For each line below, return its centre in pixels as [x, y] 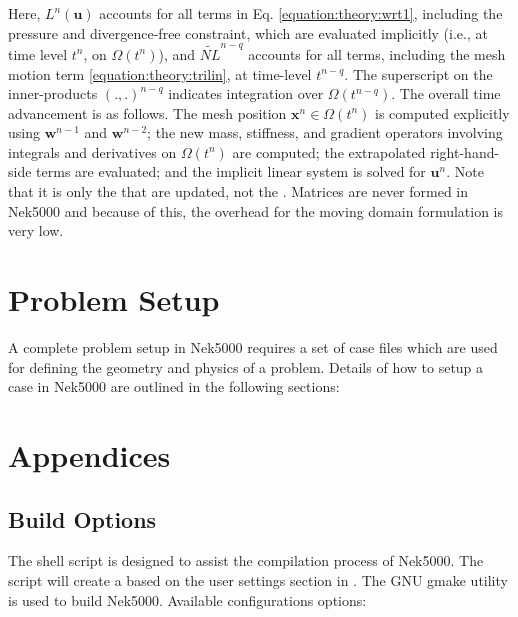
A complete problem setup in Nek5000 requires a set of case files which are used [253, 346]
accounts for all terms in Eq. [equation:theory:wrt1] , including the [301, 13]
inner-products [53, 93]
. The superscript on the [418, 73]
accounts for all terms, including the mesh [377, 53]
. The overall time [446, 93]
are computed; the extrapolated [329, 151]
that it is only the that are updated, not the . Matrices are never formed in [238, 191]
